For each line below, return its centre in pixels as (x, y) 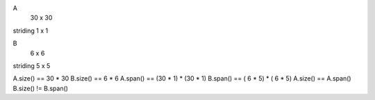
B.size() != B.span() (41, 88)
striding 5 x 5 (32, 65)
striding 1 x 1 (31, 31)
